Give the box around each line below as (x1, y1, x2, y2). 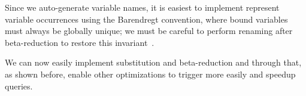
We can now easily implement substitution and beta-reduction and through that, (5, 56, 302, 69)
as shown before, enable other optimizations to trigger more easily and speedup (5, 67, 296, 80)
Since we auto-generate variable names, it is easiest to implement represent (5, 1, 280, 13)
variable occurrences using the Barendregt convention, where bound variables (5, 13, 288, 25)
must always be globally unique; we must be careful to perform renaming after (5, 24, 293, 37)
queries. (5, 79, 33, 92)
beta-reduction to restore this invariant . (5, 36, 154, 48)
